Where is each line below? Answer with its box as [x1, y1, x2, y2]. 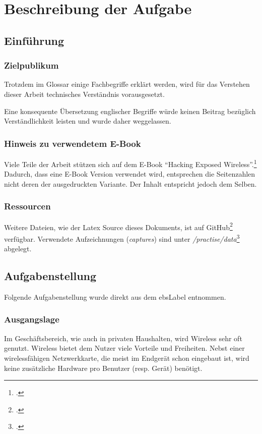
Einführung [4, 32, 64, 48]
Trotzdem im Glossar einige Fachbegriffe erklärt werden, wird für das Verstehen [4, 79, 250, 89]
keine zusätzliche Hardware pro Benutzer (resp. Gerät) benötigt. [4, 362, 203, 373]
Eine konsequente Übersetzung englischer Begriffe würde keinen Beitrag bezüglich [4, 105, 256, 116]
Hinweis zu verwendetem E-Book [4, 137, 141, 149]
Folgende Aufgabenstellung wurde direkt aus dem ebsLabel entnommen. [4, 291, 226, 302]
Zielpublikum [4, 59, 59, 72]
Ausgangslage [4, 313, 59, 325]
